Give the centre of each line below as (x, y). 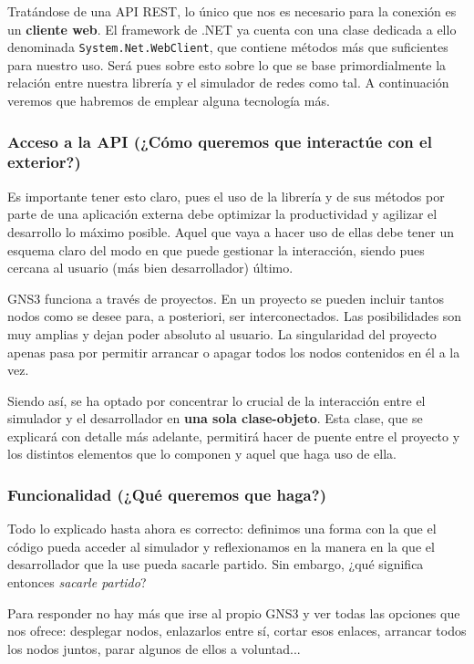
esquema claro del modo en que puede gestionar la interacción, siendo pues (216, 249)
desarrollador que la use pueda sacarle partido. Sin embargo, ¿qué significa (216, 564)
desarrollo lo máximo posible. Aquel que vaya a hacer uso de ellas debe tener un (231, 231)
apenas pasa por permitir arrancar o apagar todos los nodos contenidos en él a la (234, 352)
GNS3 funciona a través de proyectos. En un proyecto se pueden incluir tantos (226, 298)
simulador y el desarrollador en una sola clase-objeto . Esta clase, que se (215, 418)
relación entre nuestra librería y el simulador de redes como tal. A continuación (228, 83)
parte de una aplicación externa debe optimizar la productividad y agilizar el (222, 214)
